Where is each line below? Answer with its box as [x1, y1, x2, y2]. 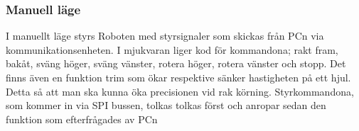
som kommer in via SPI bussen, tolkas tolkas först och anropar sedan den [6, 98, 326, 113]
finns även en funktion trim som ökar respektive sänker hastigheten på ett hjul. [6, 70, 351, 84]
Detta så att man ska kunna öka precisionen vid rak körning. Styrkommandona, [6, 84, 354, 98]
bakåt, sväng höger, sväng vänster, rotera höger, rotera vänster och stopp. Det [6, 56, 346, 71]
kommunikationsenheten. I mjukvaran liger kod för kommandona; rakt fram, [6, 42, 338, 57]
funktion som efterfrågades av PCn [6, 111, 158, 126]
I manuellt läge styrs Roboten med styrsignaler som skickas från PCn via [6, 28, 324, 43]
